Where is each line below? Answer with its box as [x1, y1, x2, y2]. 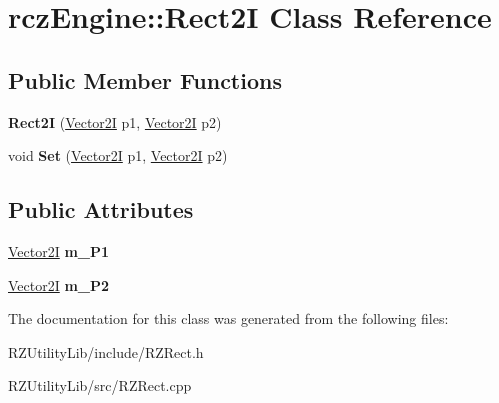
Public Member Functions [8, 64, 282, 95]
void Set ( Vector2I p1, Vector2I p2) [8, 145, 228, 166]
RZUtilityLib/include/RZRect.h [8, 341, 204, 362]
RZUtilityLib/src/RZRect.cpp [8, 375, 192, 396]
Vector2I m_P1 [8, 240, 110, 261]
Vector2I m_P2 [8, 274, 110, 295]
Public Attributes [8, 194, 194, 225]
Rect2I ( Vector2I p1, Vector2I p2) [8, 111, 222, 132]
